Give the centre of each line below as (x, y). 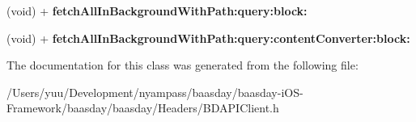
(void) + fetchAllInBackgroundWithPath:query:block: (157, 11)
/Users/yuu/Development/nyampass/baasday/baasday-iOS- (155, 92)
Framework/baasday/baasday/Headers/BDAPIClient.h (143, 108)
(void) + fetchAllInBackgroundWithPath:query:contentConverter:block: (208, 38)
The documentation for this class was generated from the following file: (183, 65)
